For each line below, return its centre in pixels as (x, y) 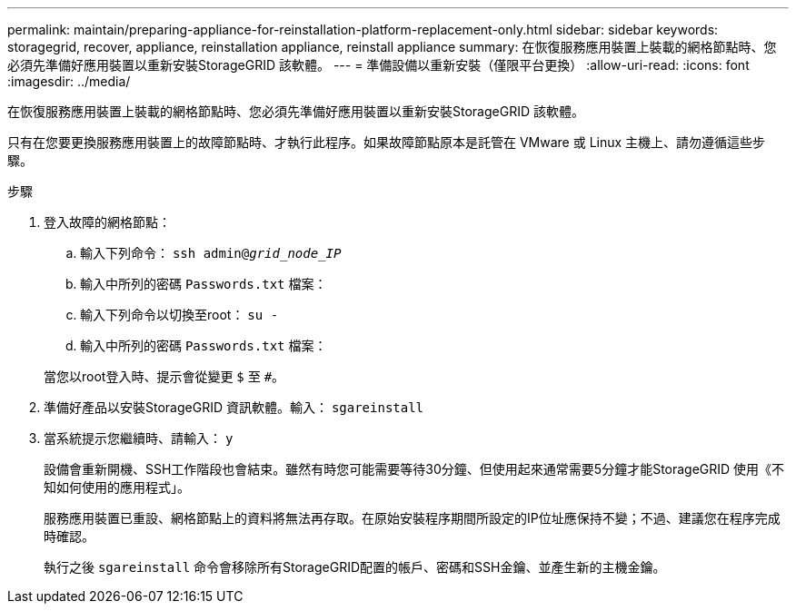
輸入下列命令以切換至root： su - (179, 315)
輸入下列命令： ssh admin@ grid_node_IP (211, 253)
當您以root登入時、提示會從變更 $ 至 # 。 (164, 376)
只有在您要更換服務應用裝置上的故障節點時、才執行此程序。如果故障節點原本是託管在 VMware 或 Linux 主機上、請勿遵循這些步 (387, 142)
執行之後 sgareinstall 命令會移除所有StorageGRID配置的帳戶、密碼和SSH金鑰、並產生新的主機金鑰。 (355, 567)
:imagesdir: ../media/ (69, 81)
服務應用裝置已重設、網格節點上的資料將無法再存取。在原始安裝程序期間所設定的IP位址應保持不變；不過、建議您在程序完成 (412, 518)
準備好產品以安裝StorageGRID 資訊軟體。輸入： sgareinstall (234, 407)
